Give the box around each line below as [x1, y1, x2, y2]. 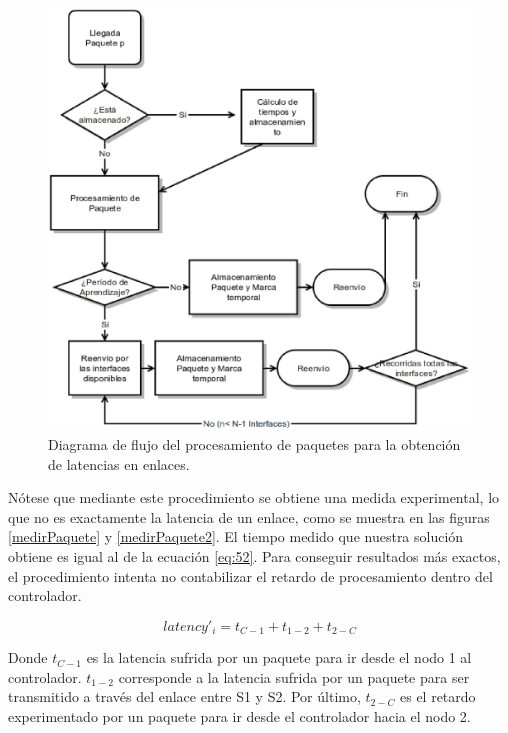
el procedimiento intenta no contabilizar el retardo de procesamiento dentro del [8, 565, 493, 586]
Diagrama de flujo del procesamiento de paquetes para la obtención [48, 433, 461, 454]
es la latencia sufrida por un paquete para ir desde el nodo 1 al [86, 647, 472, 668]
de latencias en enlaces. [48, 453, 190, 474]
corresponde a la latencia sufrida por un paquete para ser [118, 666, 470, 687]
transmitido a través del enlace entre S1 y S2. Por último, [8, 686, 361, 707]
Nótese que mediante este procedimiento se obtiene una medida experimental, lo [8, 487, 500, 508]
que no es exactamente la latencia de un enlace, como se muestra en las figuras [8, 506, 490, 527]
